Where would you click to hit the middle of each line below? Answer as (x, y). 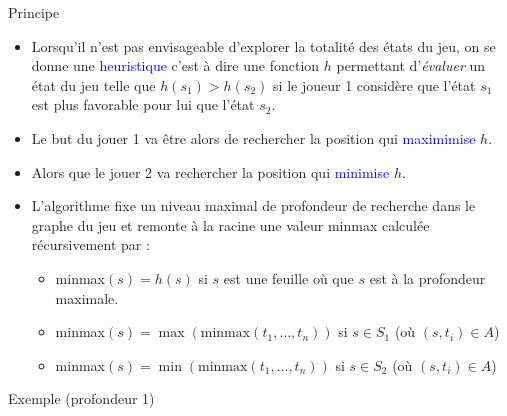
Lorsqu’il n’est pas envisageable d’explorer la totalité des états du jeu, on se (263, 45)
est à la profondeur (427, 277)
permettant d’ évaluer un (411, 65)
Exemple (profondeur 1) (81, 398)
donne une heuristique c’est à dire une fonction (175, 65)
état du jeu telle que (93, 84)
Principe (34, 12)
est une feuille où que (288, 277)
